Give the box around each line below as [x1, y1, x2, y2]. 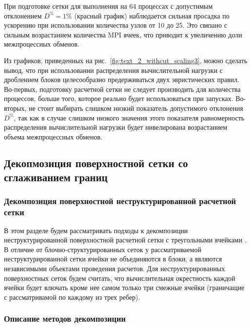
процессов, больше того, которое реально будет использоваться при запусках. [4, 93, 233, 103]
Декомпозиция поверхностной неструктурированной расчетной [4, 195, 236, 207]
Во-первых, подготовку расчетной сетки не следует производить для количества [4, 84, 241, 94]
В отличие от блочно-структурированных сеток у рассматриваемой [4, 244, 201, 254]
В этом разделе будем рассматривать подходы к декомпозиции [4, 225, 188, 235]
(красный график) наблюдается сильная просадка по [74, 10, 230, 20]
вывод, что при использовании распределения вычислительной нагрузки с [4, 65, 223, 75]
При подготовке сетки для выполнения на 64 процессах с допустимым [4, 1, 213, 11]
